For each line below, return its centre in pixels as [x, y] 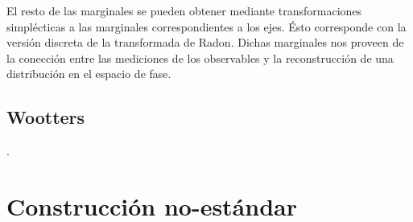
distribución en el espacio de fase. [89, 74]
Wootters [46, 117]
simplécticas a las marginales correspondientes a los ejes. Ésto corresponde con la [206, 26]
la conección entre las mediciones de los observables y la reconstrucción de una [200, 58]
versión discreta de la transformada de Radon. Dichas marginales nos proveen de [205, 42]
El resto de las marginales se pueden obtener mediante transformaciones [184, 10]
